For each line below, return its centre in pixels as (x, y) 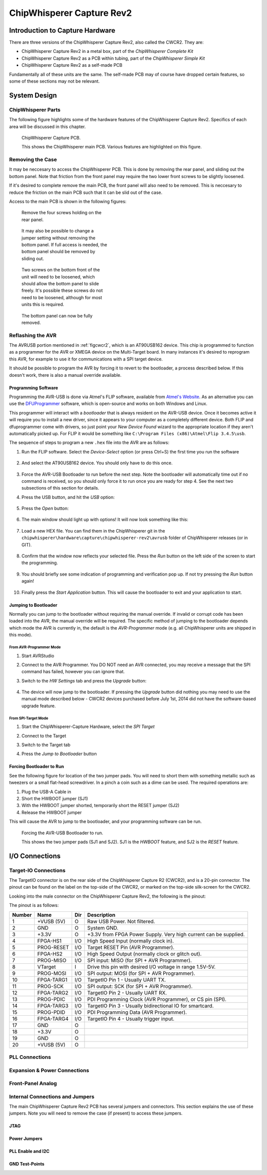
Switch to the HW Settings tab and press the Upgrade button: (84, 680)
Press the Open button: (45, 508)
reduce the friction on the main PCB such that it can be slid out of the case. (86, 192)
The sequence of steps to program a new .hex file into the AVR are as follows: (89, 443)
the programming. (40, 563)
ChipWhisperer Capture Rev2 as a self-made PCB (72, 65)
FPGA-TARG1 (52, 980)
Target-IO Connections (37, 870)
